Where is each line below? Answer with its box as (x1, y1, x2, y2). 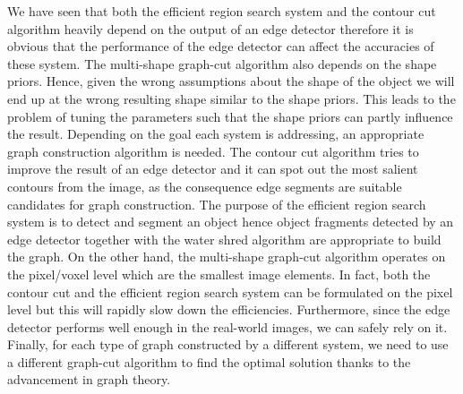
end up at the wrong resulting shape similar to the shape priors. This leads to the (7, 89, 456, 107)
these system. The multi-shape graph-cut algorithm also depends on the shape (7, 54, 437, 73)
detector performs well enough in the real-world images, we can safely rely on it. (7, 317, 448, 336)
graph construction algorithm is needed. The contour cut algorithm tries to (7, 141, 419, 160)
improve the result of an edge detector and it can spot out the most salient (7, 159, 418, 178)
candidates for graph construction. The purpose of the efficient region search (7, 194, 426, 213)
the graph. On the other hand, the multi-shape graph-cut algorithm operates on (7, 247, 446, 266)
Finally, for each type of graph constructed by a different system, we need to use (7, 335, 449, 354)
